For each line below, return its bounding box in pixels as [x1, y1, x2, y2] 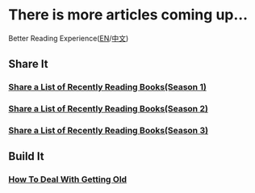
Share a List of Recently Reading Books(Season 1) [8, 82, 207, 93]
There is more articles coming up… [8, 6, 249, 24]
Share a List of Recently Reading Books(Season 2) [8, 103, 208, 115]
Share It [8, 57, 48, 71]
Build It [8, 149, 44, 163]
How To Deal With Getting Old [8, 174, 127, 185]
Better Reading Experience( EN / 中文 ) [8, 33, 129, 43]
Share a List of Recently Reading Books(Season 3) [8, 125, 208, 136]
